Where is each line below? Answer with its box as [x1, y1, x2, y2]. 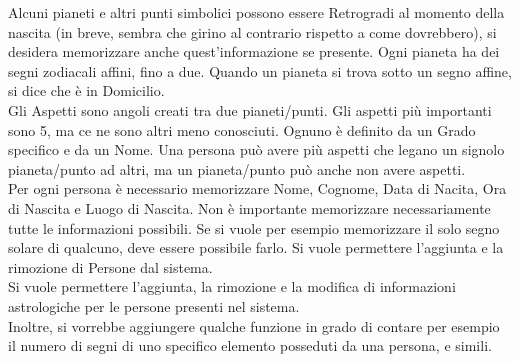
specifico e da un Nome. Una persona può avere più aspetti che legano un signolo [8, 139, 505, 160]
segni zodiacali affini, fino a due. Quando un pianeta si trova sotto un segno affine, [8, 60, 512, 81]
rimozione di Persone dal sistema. [8, 256, 213, 277]
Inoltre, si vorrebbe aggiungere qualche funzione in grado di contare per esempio [8, 315, 500, 336]
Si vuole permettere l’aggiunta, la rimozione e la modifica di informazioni [8, 276, 456, 297]
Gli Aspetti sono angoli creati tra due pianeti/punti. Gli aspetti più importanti [8, 99, 492, 120]
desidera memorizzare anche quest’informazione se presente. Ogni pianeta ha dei [8, 41, 500, 62]
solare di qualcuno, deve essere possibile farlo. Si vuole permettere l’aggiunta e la [8, 237, 504, 258]
